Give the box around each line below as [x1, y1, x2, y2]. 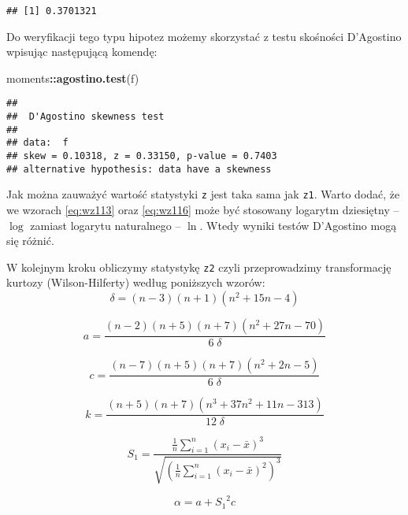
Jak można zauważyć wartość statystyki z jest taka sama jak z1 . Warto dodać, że [6, 186, 400, 202]
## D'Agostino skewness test [6, 111, 165, 123]
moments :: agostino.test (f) [6, 69, 139, 86]
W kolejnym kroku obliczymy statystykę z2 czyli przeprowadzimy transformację [6, 258, 391, 275]
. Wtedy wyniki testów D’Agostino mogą [199, 217, 397, 233]
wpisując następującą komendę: [6, 43, 158, 60]
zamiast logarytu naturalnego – [30, 217, 181, 233]
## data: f [6, 137, 69, 149]
